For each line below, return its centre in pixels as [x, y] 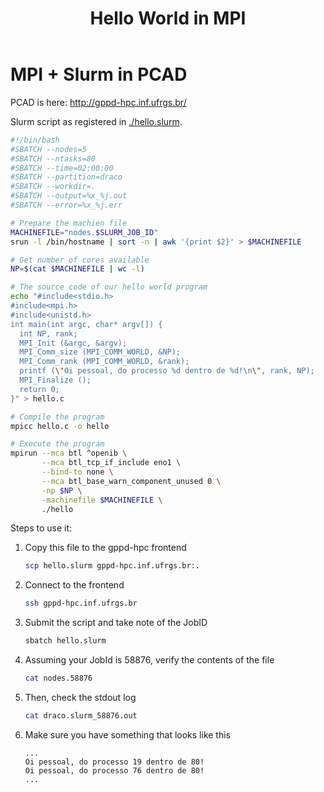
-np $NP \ [62, 490]
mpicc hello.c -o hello [60, 426]
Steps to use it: [41, 528]
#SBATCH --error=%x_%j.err [66, 205]
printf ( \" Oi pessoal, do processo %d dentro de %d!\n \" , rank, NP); [167, 371]
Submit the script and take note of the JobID [116, 623]
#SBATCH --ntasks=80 [53, 158]
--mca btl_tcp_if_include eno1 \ [111, 463]
